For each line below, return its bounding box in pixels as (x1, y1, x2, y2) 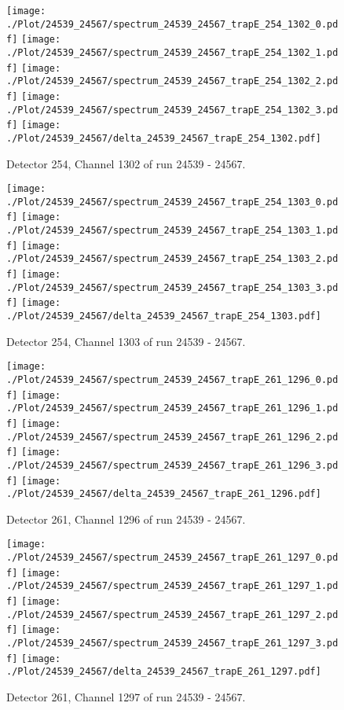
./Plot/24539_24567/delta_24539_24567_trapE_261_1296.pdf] (6, 488, 321, 500)
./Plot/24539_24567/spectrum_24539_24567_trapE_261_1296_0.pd (6, 373, 339, 385)
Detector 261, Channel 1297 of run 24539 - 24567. (6, 689, 246, 705)
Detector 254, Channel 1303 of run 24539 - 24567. (6, 333, 246, 349)
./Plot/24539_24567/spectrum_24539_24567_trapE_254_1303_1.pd (6, 225, 339, 237)
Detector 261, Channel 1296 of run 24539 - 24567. (6, 510, 246, 527)
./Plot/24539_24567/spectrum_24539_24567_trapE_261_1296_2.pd (6, 431, 339, 443)
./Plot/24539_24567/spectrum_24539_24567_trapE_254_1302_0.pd (6, 18, 339, 30)
